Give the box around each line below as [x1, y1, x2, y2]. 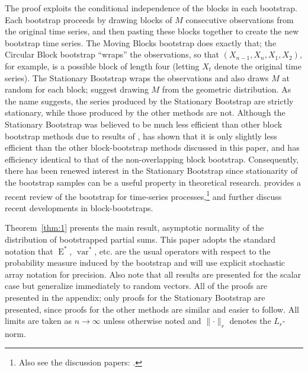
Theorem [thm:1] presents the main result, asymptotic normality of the [5, 221, 264, 234]
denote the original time [214, 59, 301, 72]
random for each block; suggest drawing [5, 83, 149, 96]
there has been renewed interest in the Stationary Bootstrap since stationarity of [5, 164, 298, 177]
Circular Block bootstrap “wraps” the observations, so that [5, 48, 220, 61]
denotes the [229, 314, 271, 327]
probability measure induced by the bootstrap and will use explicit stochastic [5, 256, 285, 269]
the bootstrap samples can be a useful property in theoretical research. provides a [5, 176, 301, 188]
